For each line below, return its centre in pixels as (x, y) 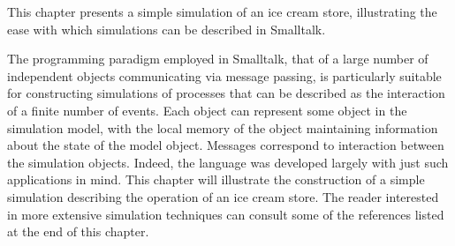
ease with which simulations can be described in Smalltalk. (167, 29)
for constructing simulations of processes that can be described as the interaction (226, 93)
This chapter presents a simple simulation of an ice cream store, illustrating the (222, 11)
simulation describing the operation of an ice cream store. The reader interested (223, 196)
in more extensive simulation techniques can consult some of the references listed (226, 214)
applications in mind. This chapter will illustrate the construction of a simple (216, 179)
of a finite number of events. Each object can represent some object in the (207, 110)
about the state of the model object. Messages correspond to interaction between (226, 145)
